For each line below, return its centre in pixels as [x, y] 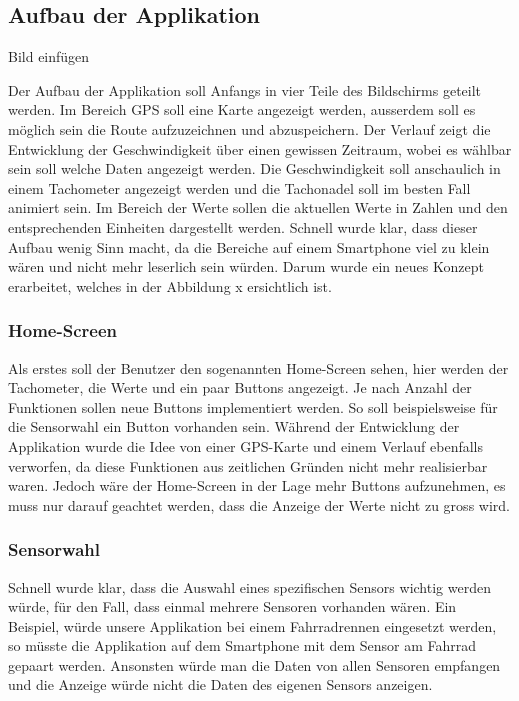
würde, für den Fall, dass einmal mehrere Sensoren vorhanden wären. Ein [232, 606]
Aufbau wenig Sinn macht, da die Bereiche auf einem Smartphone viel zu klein [249, 246]
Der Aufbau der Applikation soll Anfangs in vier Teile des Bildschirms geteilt [245, 89]
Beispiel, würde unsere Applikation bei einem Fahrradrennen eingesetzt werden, [252, 625]
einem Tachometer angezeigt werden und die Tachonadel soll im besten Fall [239, 187]
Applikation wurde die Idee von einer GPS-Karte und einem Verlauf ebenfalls [246, 445]
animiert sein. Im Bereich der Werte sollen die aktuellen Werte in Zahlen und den [258, 207]
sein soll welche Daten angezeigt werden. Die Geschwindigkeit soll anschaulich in [254, 168]
